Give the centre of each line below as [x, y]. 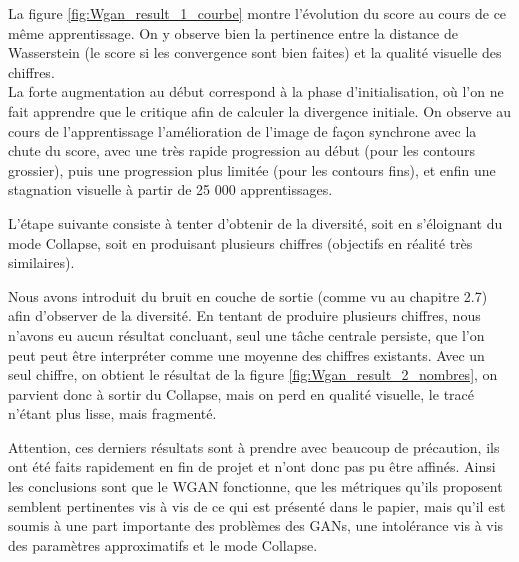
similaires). [41, 262]
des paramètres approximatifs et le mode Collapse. [163, 544]
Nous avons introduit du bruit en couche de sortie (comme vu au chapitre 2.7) [248, 295]
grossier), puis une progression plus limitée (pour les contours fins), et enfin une [252, 169]
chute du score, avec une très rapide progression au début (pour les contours [241, 150]
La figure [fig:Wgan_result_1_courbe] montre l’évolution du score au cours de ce [257, 13]
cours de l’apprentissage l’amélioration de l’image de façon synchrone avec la [242, 130]
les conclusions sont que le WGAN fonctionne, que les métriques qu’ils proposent [255, 486]
